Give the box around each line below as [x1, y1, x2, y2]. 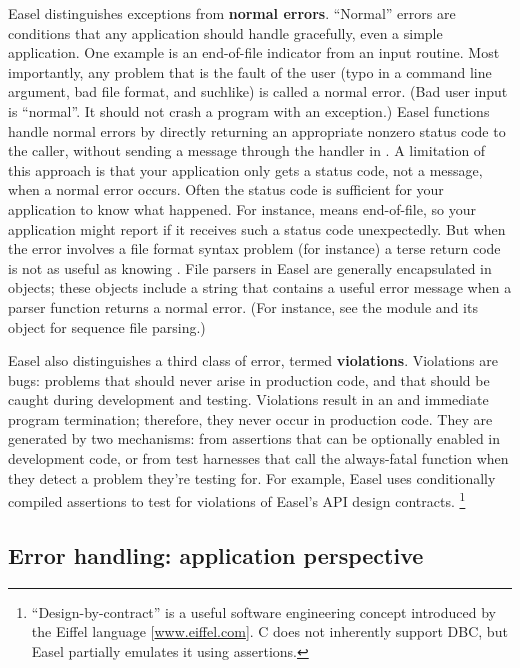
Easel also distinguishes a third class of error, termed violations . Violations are [8, 350, 498, 371]
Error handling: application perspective [8, 539, 424, 570]
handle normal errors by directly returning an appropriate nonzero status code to [8, 120, 506, 141]
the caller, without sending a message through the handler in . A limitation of [8, 140, 486, 161]
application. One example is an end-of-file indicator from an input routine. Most [8, 42, 500, 63]
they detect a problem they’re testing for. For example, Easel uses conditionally [8, 467, 496, 488]
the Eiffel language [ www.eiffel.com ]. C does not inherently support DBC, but [31, 621, 508, 642]
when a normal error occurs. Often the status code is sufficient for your [8, 179, 444, 200]
